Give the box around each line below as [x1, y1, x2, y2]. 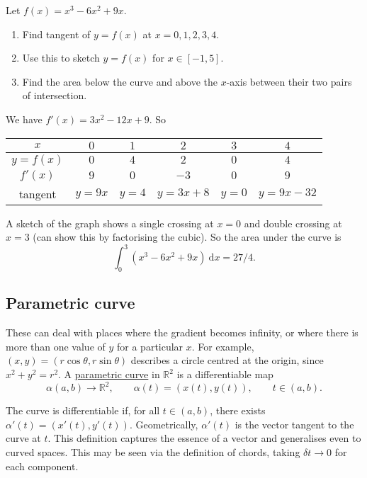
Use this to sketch [22, 50, 100, 65]
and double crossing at [244, 215, 342, 230]
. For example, [191, 338, 254, 353]
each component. [6, 458, 79, 473]
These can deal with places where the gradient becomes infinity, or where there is [6, 325, 358, 340]
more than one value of [6, 338, 106, 353]
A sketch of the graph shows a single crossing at [6, 215, 214, 230]
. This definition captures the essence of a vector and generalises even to [47, 431, 361, 445]
